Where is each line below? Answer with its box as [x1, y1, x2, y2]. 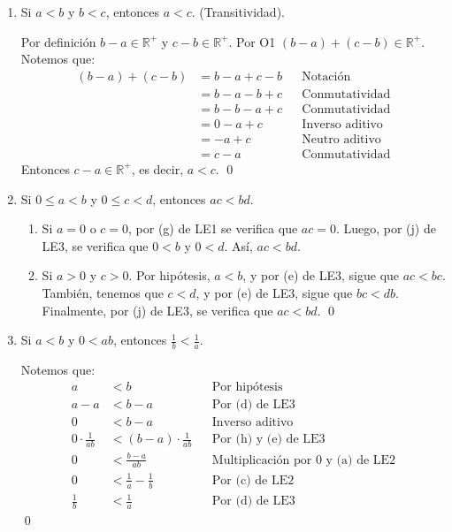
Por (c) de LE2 [211, 474, 295, 487]
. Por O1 [228, 32, 276, 50]
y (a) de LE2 [326, 453, 396, 467]
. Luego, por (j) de [335, 219, 436, 238]
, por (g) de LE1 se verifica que [128, 219, 298, 238]
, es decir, [131, 159, 184, 178]
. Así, [224, 236, 253, 255]
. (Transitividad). [191, 3, 285, 20]
